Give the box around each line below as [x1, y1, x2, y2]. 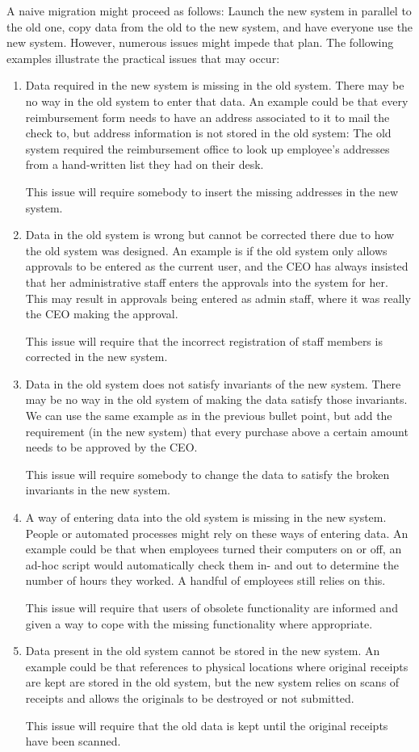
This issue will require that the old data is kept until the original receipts [25, 716, 388, 733]
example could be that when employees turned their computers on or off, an [25, 540, 402, 557]
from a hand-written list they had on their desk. [25, 156, 264, 173]
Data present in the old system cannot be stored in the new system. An [25, 642, 380, 659]
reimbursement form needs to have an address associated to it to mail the [25, 108, 390, 125]
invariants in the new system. [25, 481, 170, 498]
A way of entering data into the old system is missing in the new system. [25, 509, 387, 526]
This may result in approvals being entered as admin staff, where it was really [25, 289, 411, 306]
